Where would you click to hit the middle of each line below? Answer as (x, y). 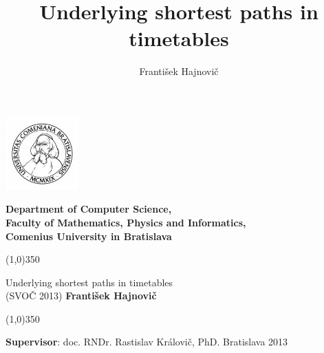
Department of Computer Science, (89, 209)
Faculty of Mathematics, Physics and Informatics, (126, 222)
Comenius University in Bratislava (89, 236)
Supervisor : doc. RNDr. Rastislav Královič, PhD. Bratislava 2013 (147, 342)
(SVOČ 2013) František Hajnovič (81, 296)
